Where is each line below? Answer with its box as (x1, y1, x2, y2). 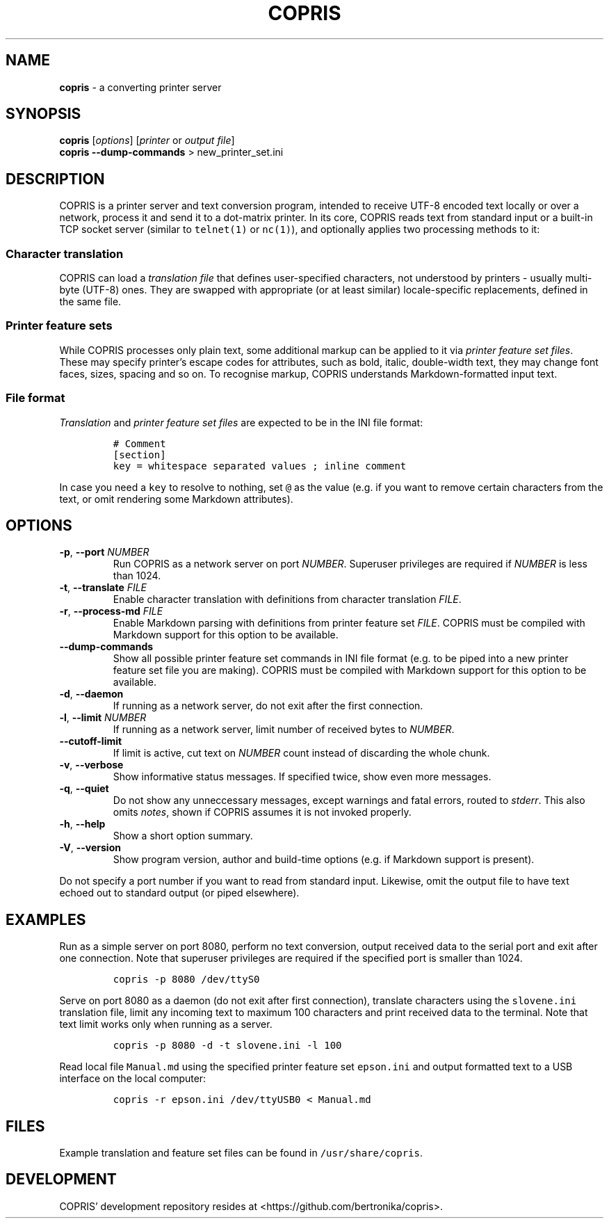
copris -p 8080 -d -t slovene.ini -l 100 (113, 1040, 342, 1052)
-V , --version (59, 841, 121, 854)
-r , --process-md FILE (59, 605, 163, 618)
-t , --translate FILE (59, 581, 147, 594)
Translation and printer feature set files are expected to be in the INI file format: (59, 416, 423, 428)
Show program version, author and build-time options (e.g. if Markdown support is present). (113, 853, 535, 866)
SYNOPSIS (6, 105, 81, 123)
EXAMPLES (6, 910, 86, 928)
